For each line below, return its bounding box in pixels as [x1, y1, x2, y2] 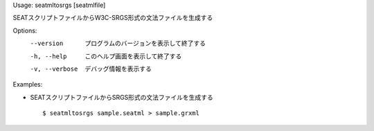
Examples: [12, 80, 43, 89]
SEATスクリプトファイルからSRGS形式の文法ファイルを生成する [30, 93, 214, 101]
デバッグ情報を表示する [84, 64, 152, 73]
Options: [12, 26, 37, 35]
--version [30, 40, 64, 48]
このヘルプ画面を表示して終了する [84, 52, 182, 60]
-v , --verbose [30, 64, 78, 73]
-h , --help [30, 52, 67, 60]
